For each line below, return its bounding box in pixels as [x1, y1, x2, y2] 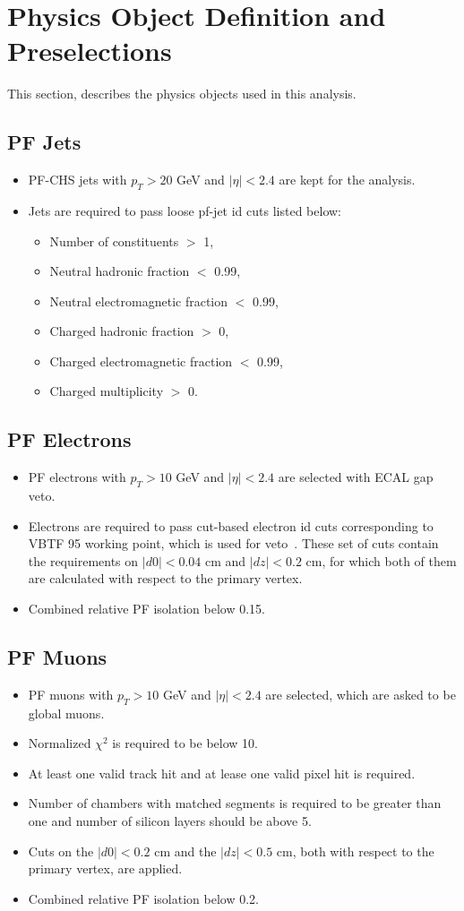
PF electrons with [28, 468, 126, 486]
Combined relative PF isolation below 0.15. [28, 599, 265, 618]
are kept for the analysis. [279, 170, 416, 189]
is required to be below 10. [112, 734, 258, 752]
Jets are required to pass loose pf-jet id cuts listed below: [28, 201, 341, 219]
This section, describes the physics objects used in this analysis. [7, 84, 357, 103]
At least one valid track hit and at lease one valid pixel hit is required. [28, 763, 416, 782]
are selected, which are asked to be [265, 684, 456, 703]
